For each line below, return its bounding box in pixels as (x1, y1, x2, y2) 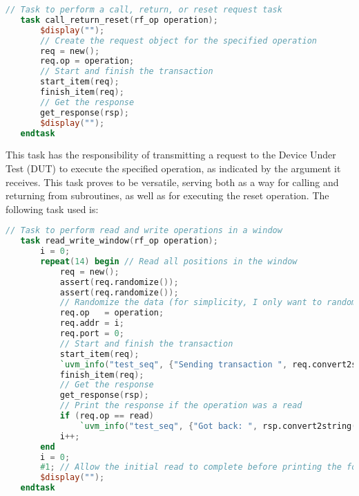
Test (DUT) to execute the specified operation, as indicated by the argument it (6, 160, 341, 175)
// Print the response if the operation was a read (59, 401, 302, 411)
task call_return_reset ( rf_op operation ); (20, 15, 218, 25)
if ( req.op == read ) (59, 411, 154, 421)
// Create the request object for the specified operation (40, 35, 318, 46)
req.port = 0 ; (59, 329, 124, 339)
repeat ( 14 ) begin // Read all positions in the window (40, 256, 298, 266)
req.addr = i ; (59, 318, 124, 329)
